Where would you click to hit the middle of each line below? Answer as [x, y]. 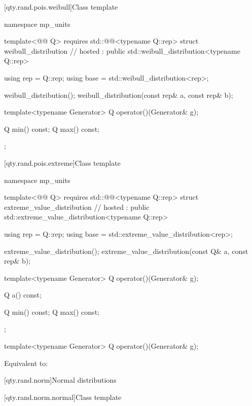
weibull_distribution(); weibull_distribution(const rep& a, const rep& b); [119, 95]
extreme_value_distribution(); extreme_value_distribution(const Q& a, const [126, 251]
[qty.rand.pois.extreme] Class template [62, 162]
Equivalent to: [26, 363]
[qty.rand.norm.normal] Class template [63, 397]
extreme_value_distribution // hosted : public [77, 207]
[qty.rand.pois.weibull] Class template [61, 7]
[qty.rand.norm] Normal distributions [60, 380]
